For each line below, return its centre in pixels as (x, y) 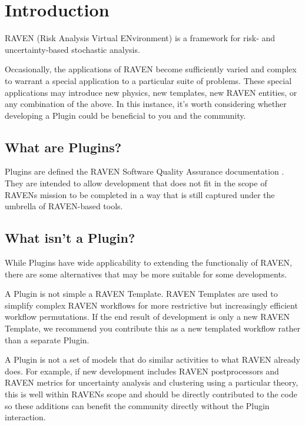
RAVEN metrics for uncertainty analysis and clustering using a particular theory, (152, 382)
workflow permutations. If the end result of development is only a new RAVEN (147, 317)
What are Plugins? (63, 147)
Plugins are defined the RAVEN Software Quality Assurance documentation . (145, 171)
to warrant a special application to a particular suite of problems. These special (148, 80)
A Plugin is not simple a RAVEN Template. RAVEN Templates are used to (141, 294)
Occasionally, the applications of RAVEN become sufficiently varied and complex (151, 69)
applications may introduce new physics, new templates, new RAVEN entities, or (151, 92)
